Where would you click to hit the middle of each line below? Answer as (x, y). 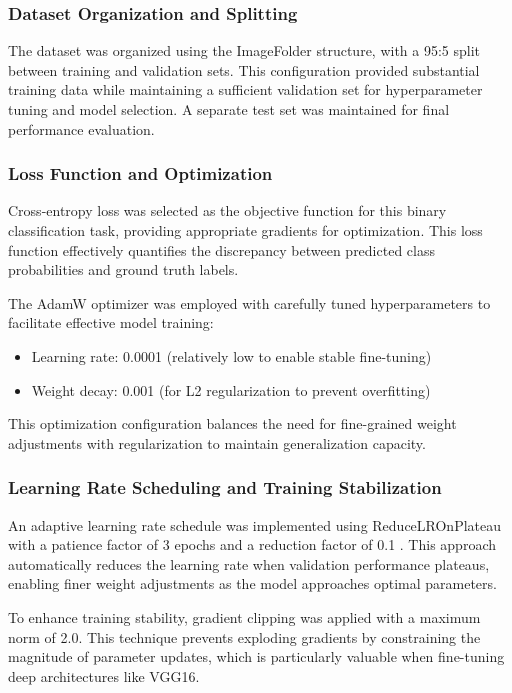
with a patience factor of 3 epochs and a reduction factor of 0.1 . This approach (252, 544)
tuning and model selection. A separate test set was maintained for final (229, 109)
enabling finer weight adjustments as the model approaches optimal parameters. (252, 583)
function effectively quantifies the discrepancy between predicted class (221, 249)
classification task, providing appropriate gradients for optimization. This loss (245, 230)
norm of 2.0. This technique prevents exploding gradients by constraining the (244, 636)
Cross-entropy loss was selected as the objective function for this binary (227, 210)
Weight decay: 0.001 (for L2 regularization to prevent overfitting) (231, 389)
